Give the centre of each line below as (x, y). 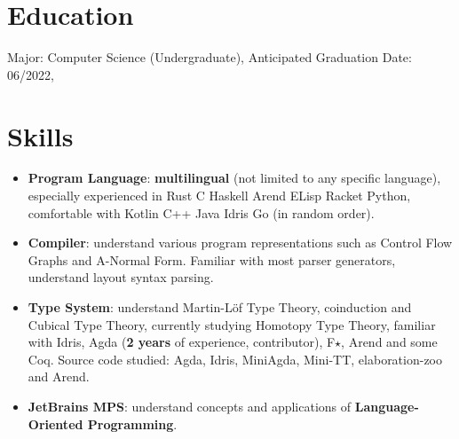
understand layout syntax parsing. (121, 277)
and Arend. (59, 376)
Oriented (55, 423)
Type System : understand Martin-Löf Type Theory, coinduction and (220, 307)
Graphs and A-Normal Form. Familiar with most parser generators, (212, 259)
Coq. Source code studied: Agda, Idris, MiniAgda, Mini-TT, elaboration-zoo (235, 359)
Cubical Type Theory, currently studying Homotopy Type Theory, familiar (232, 324)
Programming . (132, 423)
